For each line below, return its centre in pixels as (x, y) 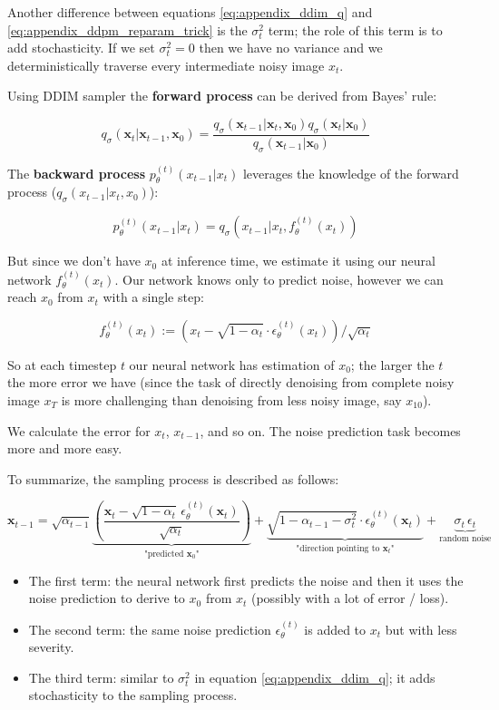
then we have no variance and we (291, 48)
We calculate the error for (79, 430)
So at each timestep (62, 364)
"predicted (164, 554)
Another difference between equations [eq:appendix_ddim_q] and (190, 12)
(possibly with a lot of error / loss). (350, 598)
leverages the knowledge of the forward (351, 173)
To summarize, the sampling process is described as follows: (173, 478)
